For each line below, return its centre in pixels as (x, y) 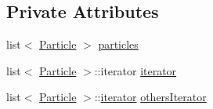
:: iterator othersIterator (150, 97)
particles (118, 44)
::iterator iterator (135, 70)
